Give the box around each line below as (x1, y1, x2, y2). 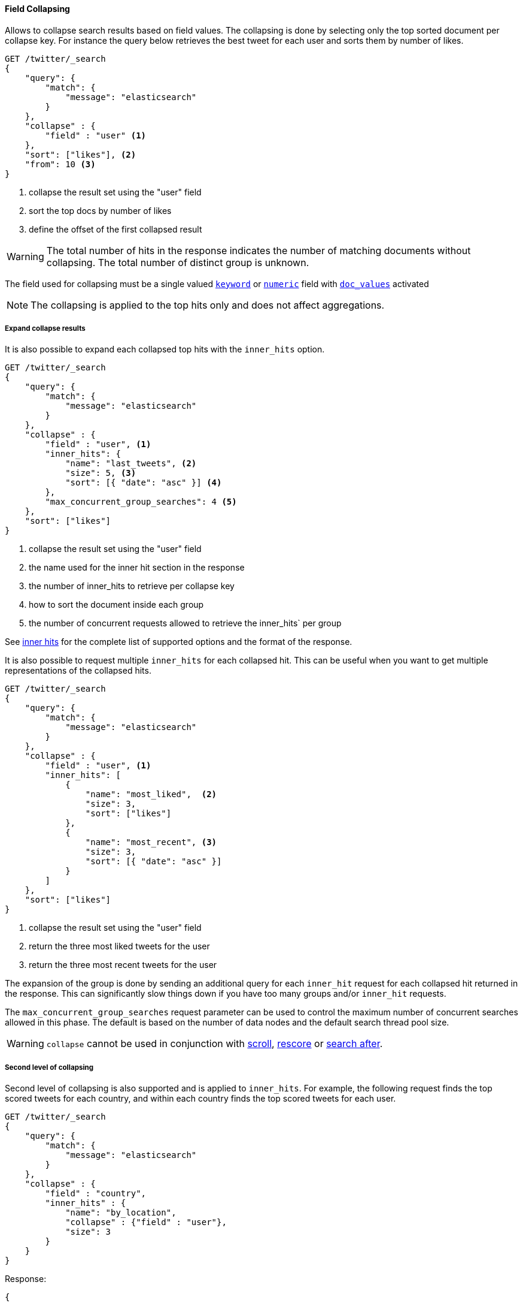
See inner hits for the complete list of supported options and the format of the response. (5, 637, 352, 647)
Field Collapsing (5, 4, 70, 14)
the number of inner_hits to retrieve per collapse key (29, 581, 235, 592)
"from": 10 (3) (25, 159, 96, 169)
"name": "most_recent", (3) (85, 837, 217, 847)
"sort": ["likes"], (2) (25, 149, 136, 159)
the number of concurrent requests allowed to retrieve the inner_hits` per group (29, 618, 342, 629)
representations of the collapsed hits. (5, 665, 151, 676)
